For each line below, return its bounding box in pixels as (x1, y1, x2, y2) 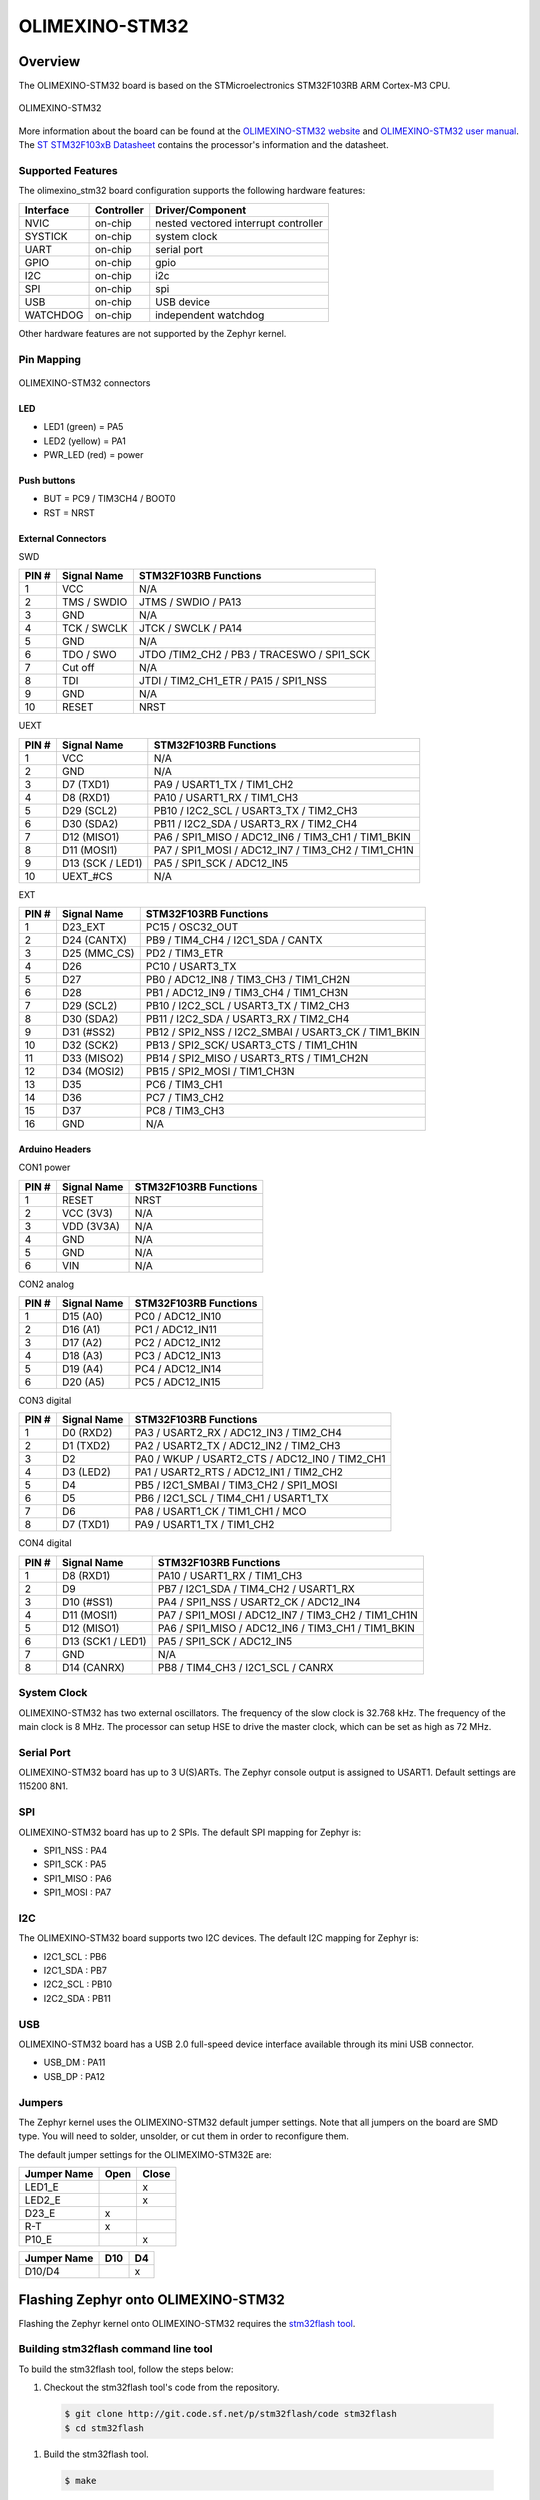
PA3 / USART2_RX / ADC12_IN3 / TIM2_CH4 (134, 1426, 342, 1440)
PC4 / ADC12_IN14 (134, 1362, 222, 1376)
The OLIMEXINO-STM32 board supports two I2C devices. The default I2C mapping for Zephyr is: (18, 1932, 419, 1944)
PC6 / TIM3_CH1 (145, 1078, 223, 1092)
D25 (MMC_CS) (61, 946, 135, 960)
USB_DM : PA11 (43, 2056, 106, 2069)
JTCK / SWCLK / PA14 (138, 621, 243, 635)
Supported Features (18, 164, 119, 177)
